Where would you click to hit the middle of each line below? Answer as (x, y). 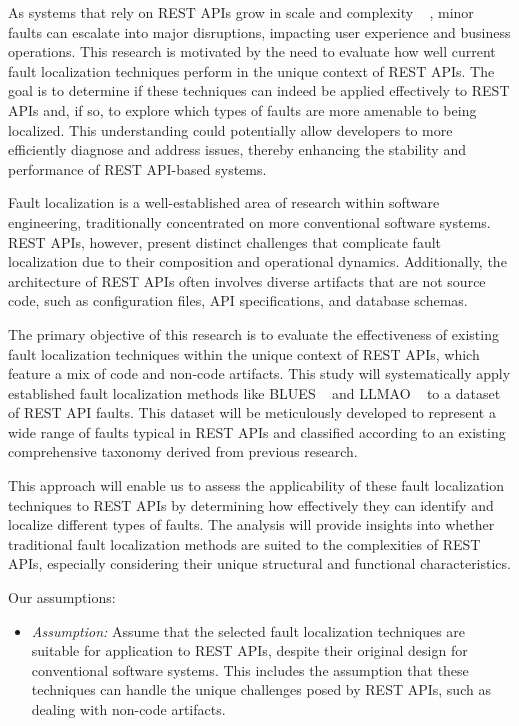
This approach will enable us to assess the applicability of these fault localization (256, 485)
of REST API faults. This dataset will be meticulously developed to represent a (252, 412)
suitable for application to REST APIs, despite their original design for (249, 650)
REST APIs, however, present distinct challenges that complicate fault (225, 241)
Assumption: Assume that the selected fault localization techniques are (248, 630)
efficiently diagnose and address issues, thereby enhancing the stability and (237, 149)
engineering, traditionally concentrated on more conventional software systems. (249, 221)
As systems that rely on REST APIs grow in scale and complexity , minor (241, 12)
